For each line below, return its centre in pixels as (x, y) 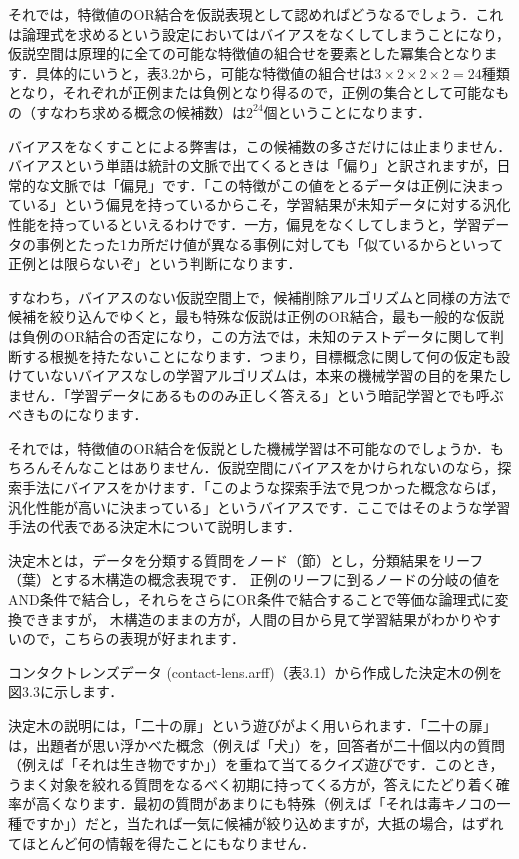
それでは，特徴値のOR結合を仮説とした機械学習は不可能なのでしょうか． (249, 447)
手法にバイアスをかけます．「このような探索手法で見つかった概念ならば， (263, 487)
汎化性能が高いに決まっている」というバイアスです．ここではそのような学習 (259, 506)
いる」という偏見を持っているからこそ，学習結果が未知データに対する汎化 (266, 204)
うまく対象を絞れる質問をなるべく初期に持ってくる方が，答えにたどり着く (252, 783)
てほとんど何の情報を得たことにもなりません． (162, 842)
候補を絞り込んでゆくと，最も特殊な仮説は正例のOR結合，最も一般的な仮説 (256, 316)
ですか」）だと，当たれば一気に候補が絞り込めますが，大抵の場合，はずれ (262, 822)
